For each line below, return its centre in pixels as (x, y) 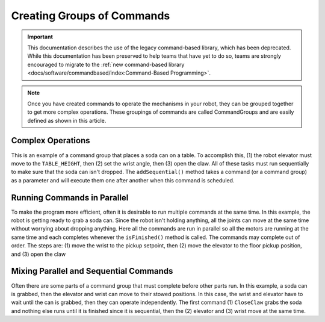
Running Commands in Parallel (70, 198)
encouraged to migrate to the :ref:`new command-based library (106, 64)
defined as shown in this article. (67, 120)
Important (40, 37)
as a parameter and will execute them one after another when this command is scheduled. (123, 180)
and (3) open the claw (39, 254)
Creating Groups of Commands (91, 16)
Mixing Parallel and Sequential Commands (92, 271)
